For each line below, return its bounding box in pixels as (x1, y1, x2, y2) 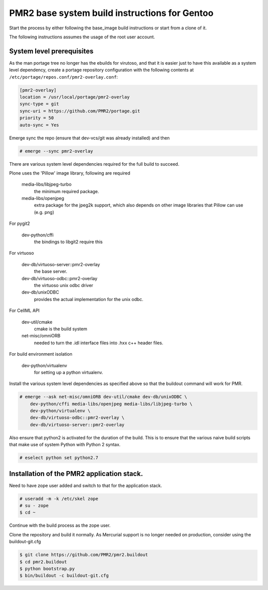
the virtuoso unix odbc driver (34, 282, 94, 288)
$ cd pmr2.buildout (19, 559, 67, 565)
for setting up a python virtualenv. (34, 369, 104, 375)
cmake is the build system (34, 326, 87, 332)
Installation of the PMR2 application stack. (9, 469, 143, 478)
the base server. (34, 269, 67, 275)
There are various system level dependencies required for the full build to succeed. (9, 161, 180, 167)
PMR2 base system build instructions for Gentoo (9, 7, 213, 18)
